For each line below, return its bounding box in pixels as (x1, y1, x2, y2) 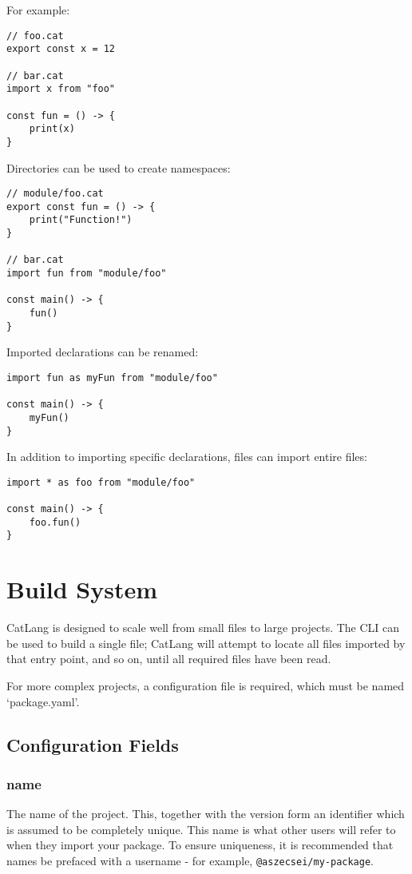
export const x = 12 (6, 43, 116, 55)
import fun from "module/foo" (6, 268, 167, 280)
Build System (6, 573, 157, 606)
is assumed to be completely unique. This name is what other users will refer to (6, 820, 396, 837)
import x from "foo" (6, 83, 116, 95)
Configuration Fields (6, 732, 179, 757)
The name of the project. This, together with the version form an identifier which (6, 805, 405, 822)
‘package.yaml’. (6, 693, 80, 709)
